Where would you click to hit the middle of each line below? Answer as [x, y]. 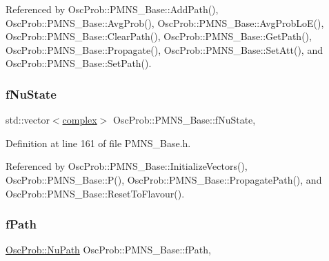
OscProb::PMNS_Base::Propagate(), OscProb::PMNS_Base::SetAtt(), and [164, 49]
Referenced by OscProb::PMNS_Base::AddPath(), [112, 9]
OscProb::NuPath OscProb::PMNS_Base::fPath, [108, 250]
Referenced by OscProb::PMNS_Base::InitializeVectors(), [127, 166]
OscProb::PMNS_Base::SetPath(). [79, 63]
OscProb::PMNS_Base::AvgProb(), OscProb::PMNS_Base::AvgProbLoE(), [165, 22]
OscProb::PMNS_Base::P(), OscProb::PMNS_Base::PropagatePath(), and [164, 179]
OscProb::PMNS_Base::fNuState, [185, 120]
